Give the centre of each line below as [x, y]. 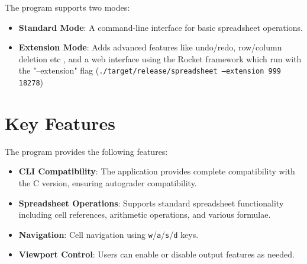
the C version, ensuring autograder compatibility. [108, 183]
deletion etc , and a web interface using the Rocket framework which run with [160, 58]
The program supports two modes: [67, 7]
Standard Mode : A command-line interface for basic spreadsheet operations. [161, 27]
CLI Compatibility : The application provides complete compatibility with [157, 171]
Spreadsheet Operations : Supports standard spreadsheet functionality [151, 203]
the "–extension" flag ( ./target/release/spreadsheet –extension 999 [150, 70]
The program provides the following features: [86, 151]
